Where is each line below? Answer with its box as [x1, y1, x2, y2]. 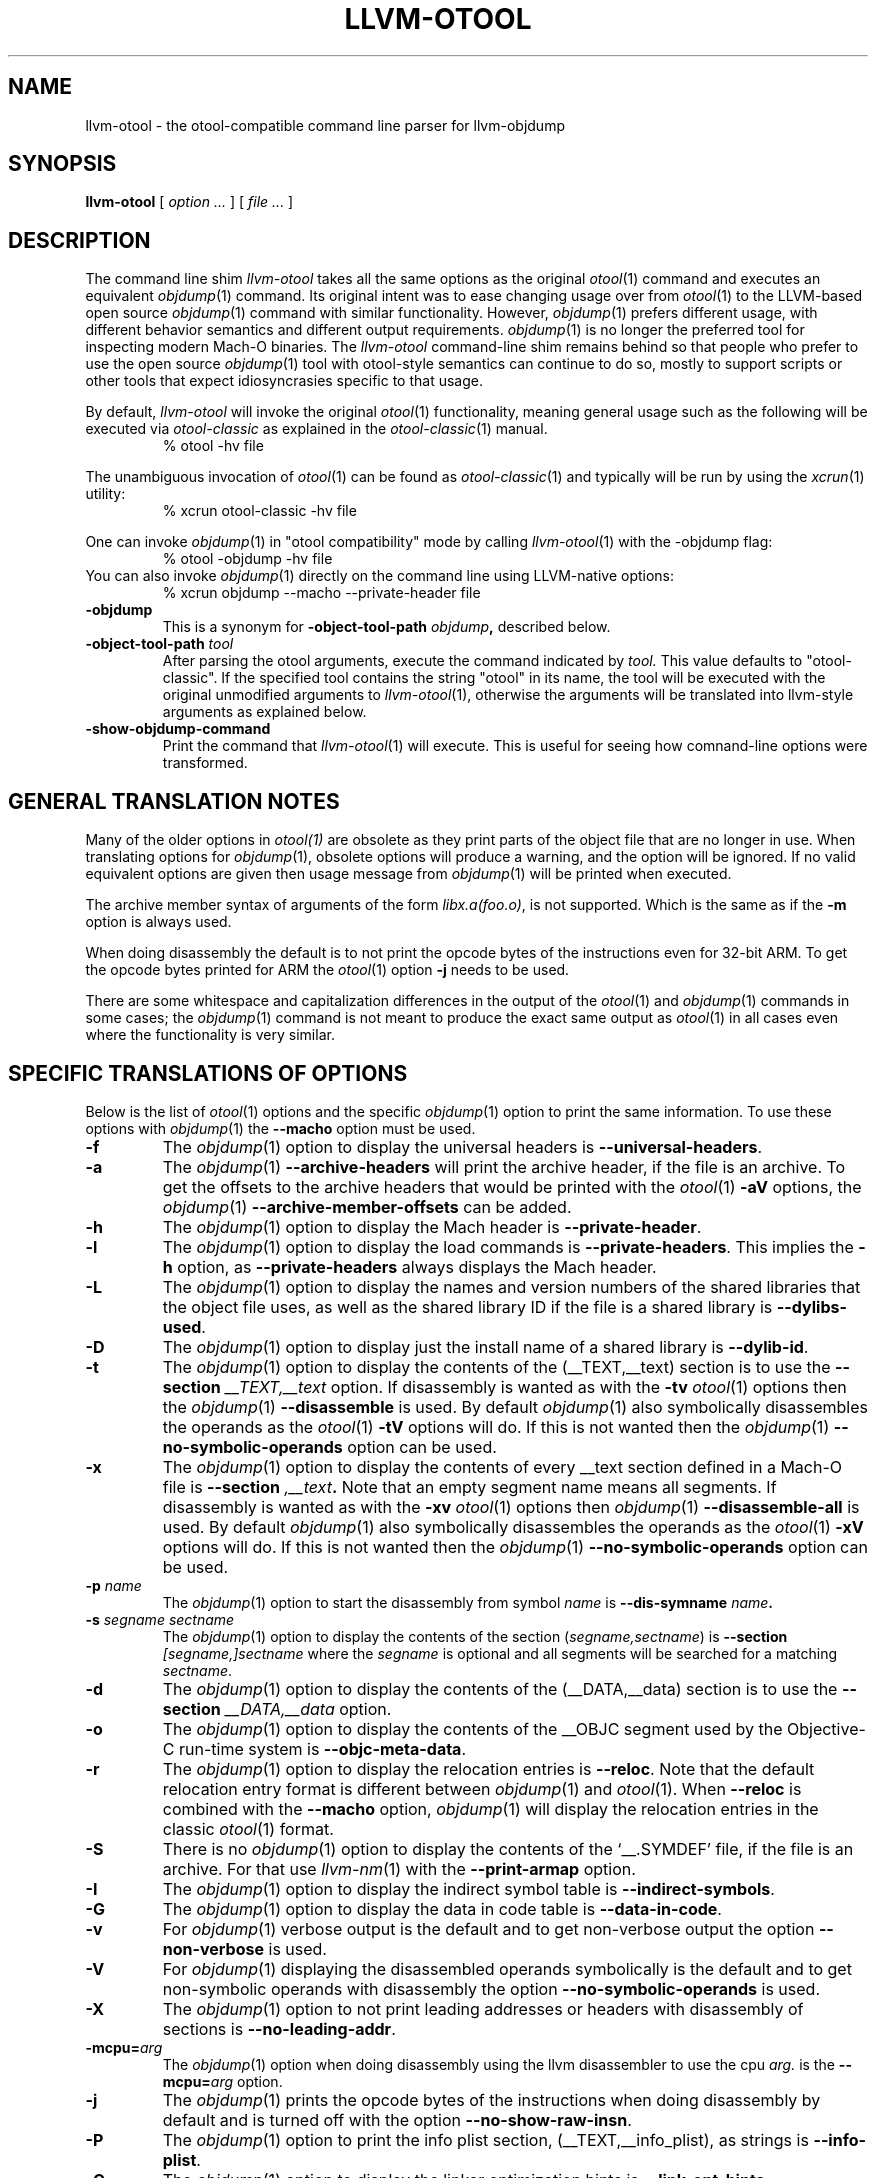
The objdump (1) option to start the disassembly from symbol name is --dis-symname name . [162, 1593, 774, 1611]
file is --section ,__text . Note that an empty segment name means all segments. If [162, 1476, 777, 1497]
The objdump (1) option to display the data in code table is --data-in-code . [162, 1898, 722, 1919]
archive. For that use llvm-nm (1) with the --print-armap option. [162, 1858, 636, 1879]
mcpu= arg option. [162, 2072, 283, 2090]
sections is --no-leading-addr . [162, 2018, 396, 2039]
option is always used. [85, 913, 232, 931]
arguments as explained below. [162, 703, 367, 721]
